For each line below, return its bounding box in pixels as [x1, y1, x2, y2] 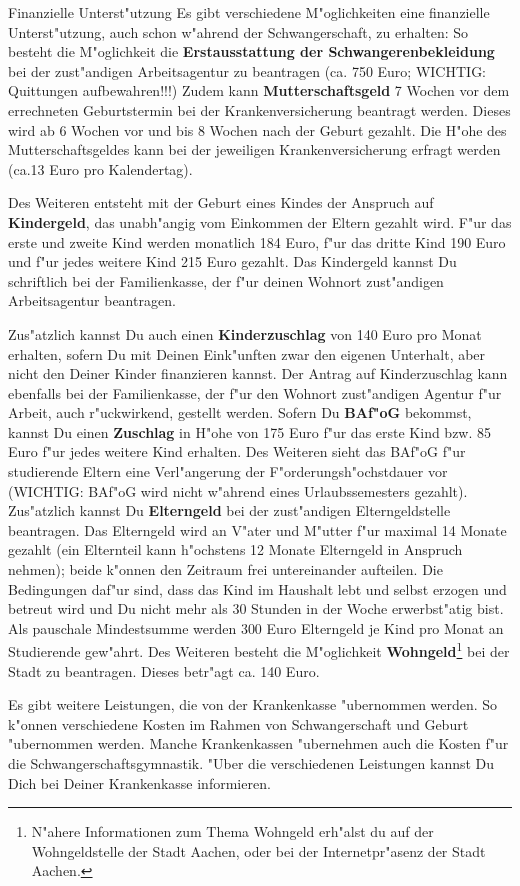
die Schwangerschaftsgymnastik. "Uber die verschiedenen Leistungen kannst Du [8, 753, 495, 774]
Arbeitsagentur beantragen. [8, 290, 176, 311]
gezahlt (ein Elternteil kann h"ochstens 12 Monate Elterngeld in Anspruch [8, 539, 463, 560]
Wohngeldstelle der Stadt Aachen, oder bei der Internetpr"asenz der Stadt [31, 840, 486, 861]
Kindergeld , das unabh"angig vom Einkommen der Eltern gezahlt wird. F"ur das [8, 211, 512, 232]
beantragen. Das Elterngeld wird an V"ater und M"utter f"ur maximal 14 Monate [8, 519, 507, 540]
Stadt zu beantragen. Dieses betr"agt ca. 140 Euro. [8, 660, 320, 681]
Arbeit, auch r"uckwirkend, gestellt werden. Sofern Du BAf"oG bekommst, [8, 402, 472, 423]
